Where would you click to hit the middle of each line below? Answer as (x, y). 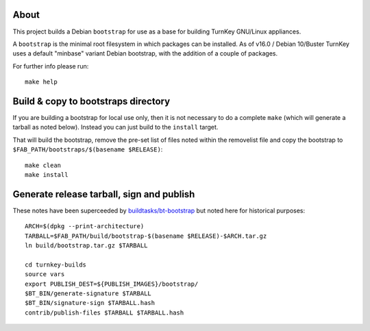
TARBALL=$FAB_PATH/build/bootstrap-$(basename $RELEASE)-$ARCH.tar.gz (146, 236)
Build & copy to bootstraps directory (91, 101)
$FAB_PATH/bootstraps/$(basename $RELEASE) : (88, 149)
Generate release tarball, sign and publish (104, 194)
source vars (45, 274)
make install (47, 174)
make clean (43, 165)
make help (41, 82)
